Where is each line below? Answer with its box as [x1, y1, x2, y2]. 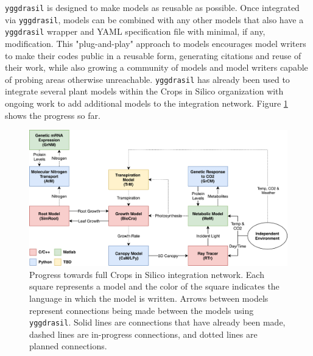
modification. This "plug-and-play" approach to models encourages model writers [5, 37, 306, 49]
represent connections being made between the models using [29, 304, 254, 316]
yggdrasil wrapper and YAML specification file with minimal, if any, [5, 25, 266, 38]
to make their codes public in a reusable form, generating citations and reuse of [5, 49, 301, 62]
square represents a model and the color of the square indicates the [29, 280, 280, 293]
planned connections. [29, 340, 107, 352]
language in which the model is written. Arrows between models [29, 291, 269, 304]
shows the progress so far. [5, 109, 100, 121]
